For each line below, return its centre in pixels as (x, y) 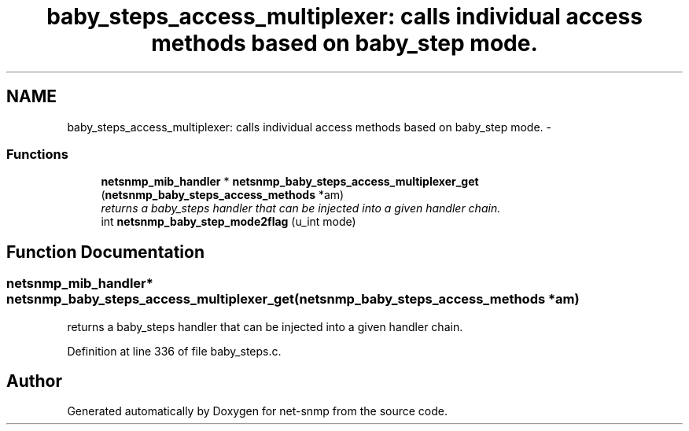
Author (34, 381)
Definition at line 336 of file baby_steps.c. (174, 351)
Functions (37, 154)
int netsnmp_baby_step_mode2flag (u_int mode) (228, 222)
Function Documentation (105, 252)
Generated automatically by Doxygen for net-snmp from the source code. (258, 411)
